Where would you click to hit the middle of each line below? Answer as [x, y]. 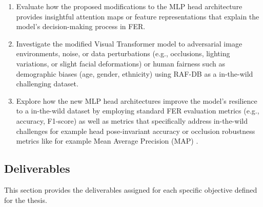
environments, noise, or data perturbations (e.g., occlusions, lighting [123, 53]
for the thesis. [26, 200]
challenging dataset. [47, 84]
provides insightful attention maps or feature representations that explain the [138, 16]
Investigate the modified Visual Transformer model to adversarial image [129, 43]
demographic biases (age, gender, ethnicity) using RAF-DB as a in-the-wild [135, 73]
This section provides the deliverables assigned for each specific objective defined [131, 189]
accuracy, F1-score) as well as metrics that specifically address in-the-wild [132, 120]
